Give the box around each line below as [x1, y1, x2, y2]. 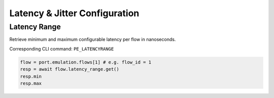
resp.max [20, 80, 42, 86]
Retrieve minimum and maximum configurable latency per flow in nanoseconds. [9, 36, 176, 42]
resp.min [20, 73, 42, 79]
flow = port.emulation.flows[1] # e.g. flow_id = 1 [20, 59, 152, 65]
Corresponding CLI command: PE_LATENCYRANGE [9, 45, 114, 52]
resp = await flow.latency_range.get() [20, 66, 119, 72]
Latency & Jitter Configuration [9, 8, 140, 19]
